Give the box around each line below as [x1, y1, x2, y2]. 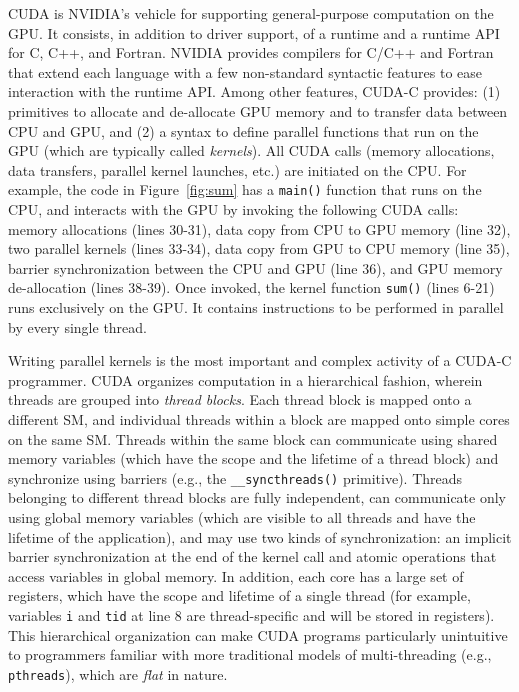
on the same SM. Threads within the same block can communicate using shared [8, 428, 498, 449]
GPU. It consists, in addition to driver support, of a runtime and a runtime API [8, 22, 500, 43]
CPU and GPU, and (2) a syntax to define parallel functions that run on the [8, 120, 479, 141]
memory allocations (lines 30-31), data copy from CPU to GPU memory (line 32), [8, 218, 511, 239]
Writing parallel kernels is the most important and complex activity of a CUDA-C [8, 350, 512, 371]
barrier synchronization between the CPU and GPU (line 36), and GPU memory [8, 257, 503, 278]
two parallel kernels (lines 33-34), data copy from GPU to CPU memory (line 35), [8, 238, 510, 259]
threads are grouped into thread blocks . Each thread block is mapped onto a [8, 389, 472, 410]
